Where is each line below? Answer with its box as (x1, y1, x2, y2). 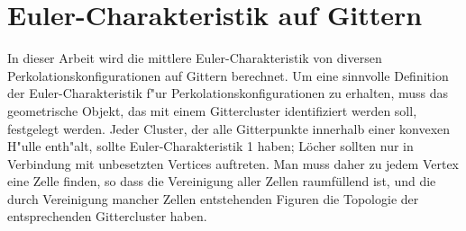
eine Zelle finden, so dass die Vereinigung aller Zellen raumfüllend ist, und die (7, 172, 436, 191)
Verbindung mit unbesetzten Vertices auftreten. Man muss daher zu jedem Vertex (7, 154, 460, 173)
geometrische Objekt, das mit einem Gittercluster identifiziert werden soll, (7, 101, 417, 120)
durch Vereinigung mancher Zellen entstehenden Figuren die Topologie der (7, 189, 419, 208)
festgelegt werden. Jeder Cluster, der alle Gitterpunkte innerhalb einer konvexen (7, 119, 451, 138)
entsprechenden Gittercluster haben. (7, 207, 207, 226)
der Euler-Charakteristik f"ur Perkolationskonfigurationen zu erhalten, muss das (7, 84, 448, 102)
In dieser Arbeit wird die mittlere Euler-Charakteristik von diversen (7, 49, 382, 67)
